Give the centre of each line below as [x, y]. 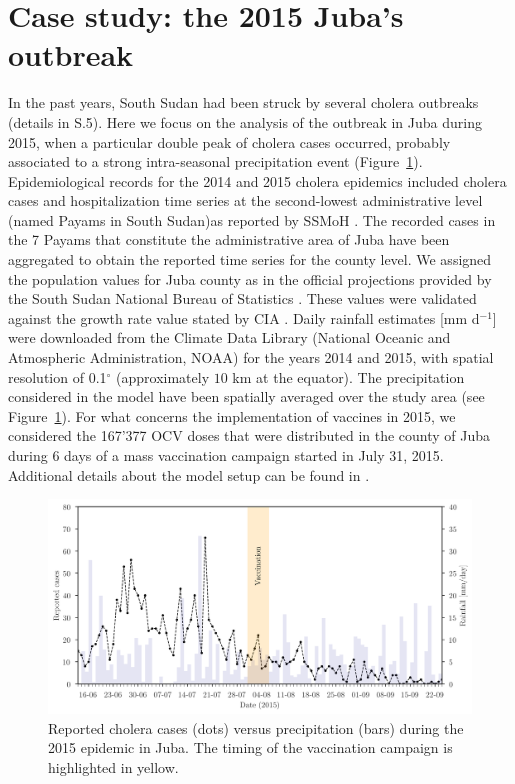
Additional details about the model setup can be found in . [189, 474]
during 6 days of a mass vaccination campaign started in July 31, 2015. [226, 455]
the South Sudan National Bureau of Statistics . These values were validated [242, 298]
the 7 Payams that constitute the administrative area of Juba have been [229, 239]
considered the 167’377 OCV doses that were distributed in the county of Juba [249, 435]
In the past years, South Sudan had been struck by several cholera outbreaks [243, 102]
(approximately [163, 376]
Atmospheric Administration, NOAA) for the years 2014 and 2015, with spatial [251, 357]
